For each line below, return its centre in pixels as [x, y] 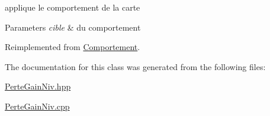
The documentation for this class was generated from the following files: [135, 66]
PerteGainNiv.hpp [38, 86]
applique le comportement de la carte [73, 7]
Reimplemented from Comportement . [73, 47]
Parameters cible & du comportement [73, 27]
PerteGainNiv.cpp [37, 106]
